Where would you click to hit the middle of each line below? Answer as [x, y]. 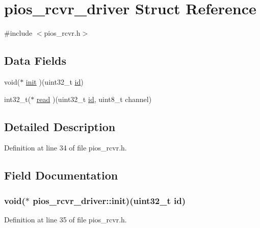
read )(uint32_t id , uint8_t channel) [94, 99]
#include [18, 33]
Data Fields [35, 60]
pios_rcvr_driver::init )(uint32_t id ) [109, 200]
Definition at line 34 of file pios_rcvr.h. [66, 148]
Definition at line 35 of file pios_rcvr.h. [66, 219]
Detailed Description [60, 126]
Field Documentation [61, 175]
